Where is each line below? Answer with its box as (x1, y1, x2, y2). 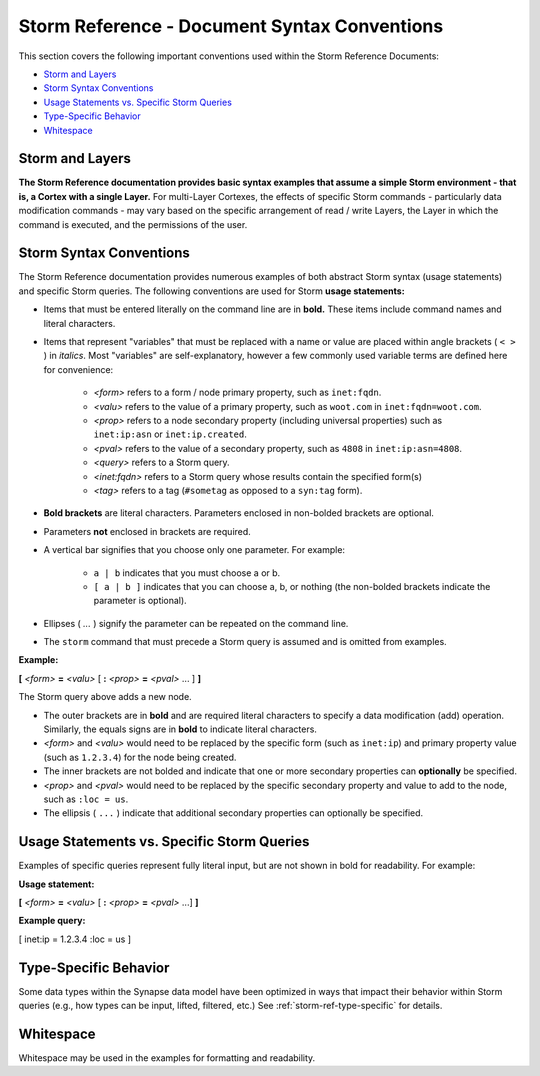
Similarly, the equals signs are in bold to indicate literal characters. (43, 723, 317, 735)
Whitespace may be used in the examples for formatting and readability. (18, 1052, 316, 1064)
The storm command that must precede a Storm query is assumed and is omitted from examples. (43, 636, 447, 648)
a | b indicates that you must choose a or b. (93, 566, 281, 579)
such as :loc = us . (43, 793, 129, 805)
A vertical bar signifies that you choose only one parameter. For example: (43, 544, 345, 556)
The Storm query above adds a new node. (18, 691, 192, 703)
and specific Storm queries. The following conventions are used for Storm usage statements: (18, 285, 405, 297)
